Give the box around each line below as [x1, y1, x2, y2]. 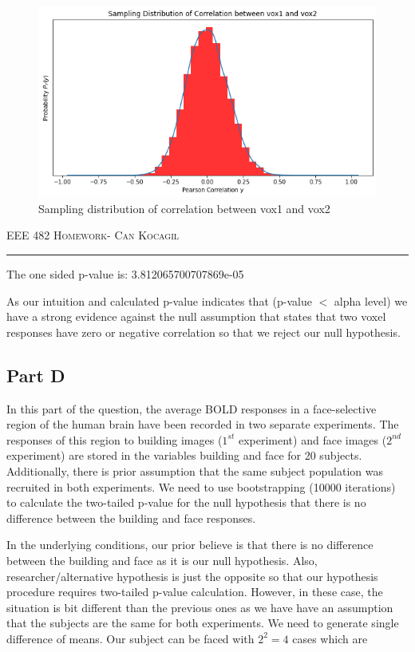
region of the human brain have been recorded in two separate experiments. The [6, 416, 399, 433]
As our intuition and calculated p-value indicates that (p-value [6, 292, 312, 309]
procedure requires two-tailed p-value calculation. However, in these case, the [6, 583, 383, 600]
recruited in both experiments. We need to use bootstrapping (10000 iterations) [6, 478, 396, 495]
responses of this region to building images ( [6, 431, 223, 448]
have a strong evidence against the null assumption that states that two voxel [6, 308, 386, 325]
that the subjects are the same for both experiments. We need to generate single [6, 614, 399, 631]
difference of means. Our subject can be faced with [6, 630, 255, 646]
